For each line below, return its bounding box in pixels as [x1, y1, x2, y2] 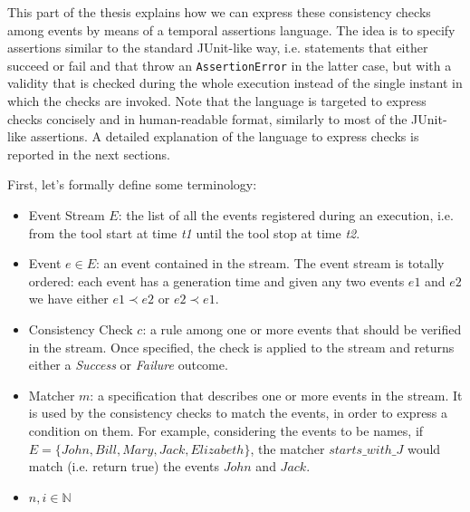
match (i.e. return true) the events [28, 457, 219, 476]
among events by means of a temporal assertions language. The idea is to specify [7, 20, 456, 39]
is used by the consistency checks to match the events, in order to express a [28, 403, 448, 422]
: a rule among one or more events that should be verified [142, 319, 462, 338]
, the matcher [250, 439, 325, 458]
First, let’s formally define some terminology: [7, 175, 257, 194]
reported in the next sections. [7, 144, 170, 163]
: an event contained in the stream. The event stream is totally [96, 254, 445, 273]
